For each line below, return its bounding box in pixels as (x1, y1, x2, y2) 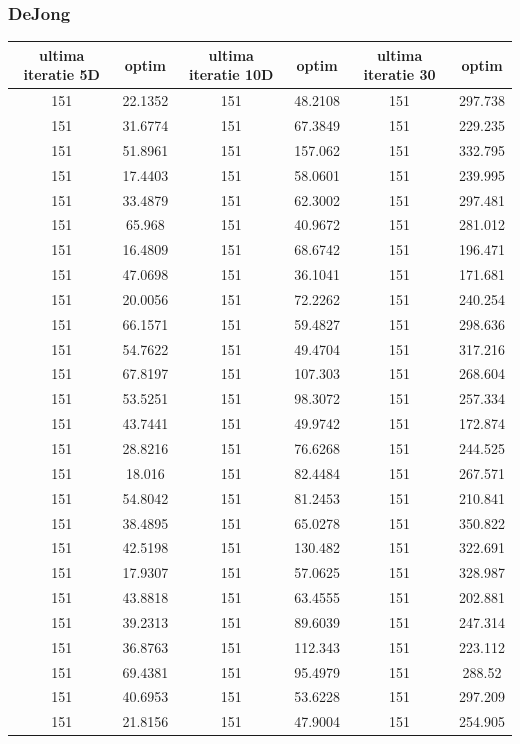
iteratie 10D (188, 64, 274, 85)
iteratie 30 (363, 64, 436, 85)
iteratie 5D (23, 64, 100, 85)
